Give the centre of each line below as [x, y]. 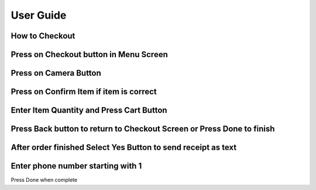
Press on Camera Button [56, 73]
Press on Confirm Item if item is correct [84, 92]
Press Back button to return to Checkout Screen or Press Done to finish [143, 129]
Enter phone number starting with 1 [76, 166]
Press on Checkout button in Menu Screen [89, 54]
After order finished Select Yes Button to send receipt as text [124, 148]
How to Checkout [43, 36]
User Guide [39, 15]
